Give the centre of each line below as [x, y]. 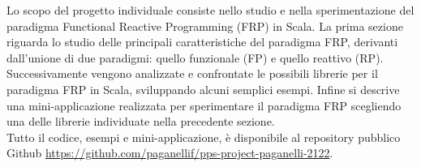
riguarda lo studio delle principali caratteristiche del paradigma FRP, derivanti [202, 42]
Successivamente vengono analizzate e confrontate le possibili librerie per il [192, 73]
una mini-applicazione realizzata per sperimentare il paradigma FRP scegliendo [204, 105]
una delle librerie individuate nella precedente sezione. [141, 121]
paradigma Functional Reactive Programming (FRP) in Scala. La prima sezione [205, 26]
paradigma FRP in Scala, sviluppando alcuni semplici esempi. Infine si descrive [203, 89]
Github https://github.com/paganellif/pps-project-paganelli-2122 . [170, 153]
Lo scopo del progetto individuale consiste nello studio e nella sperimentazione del [210, 10]
